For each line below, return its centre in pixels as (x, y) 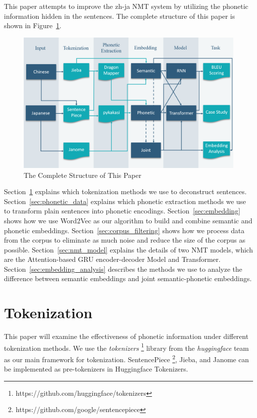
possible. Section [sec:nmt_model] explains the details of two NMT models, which (128, 249)
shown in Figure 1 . (33, 25)
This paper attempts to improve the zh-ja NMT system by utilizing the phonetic (126, 6)
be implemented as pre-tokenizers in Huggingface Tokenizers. (96, 369)
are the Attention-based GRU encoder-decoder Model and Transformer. (112, 259)
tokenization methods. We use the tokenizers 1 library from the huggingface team (127, 347)
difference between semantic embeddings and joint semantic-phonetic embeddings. (128, 278)
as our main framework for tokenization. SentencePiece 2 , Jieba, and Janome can (127, 358)
